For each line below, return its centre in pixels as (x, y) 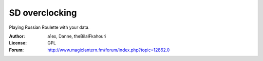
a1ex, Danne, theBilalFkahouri (77, 36)
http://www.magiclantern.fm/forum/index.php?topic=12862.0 (109, 50)
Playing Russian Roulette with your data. (49, 27)
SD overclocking (43, 13)
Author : (17, 36)
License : (18, 43)
